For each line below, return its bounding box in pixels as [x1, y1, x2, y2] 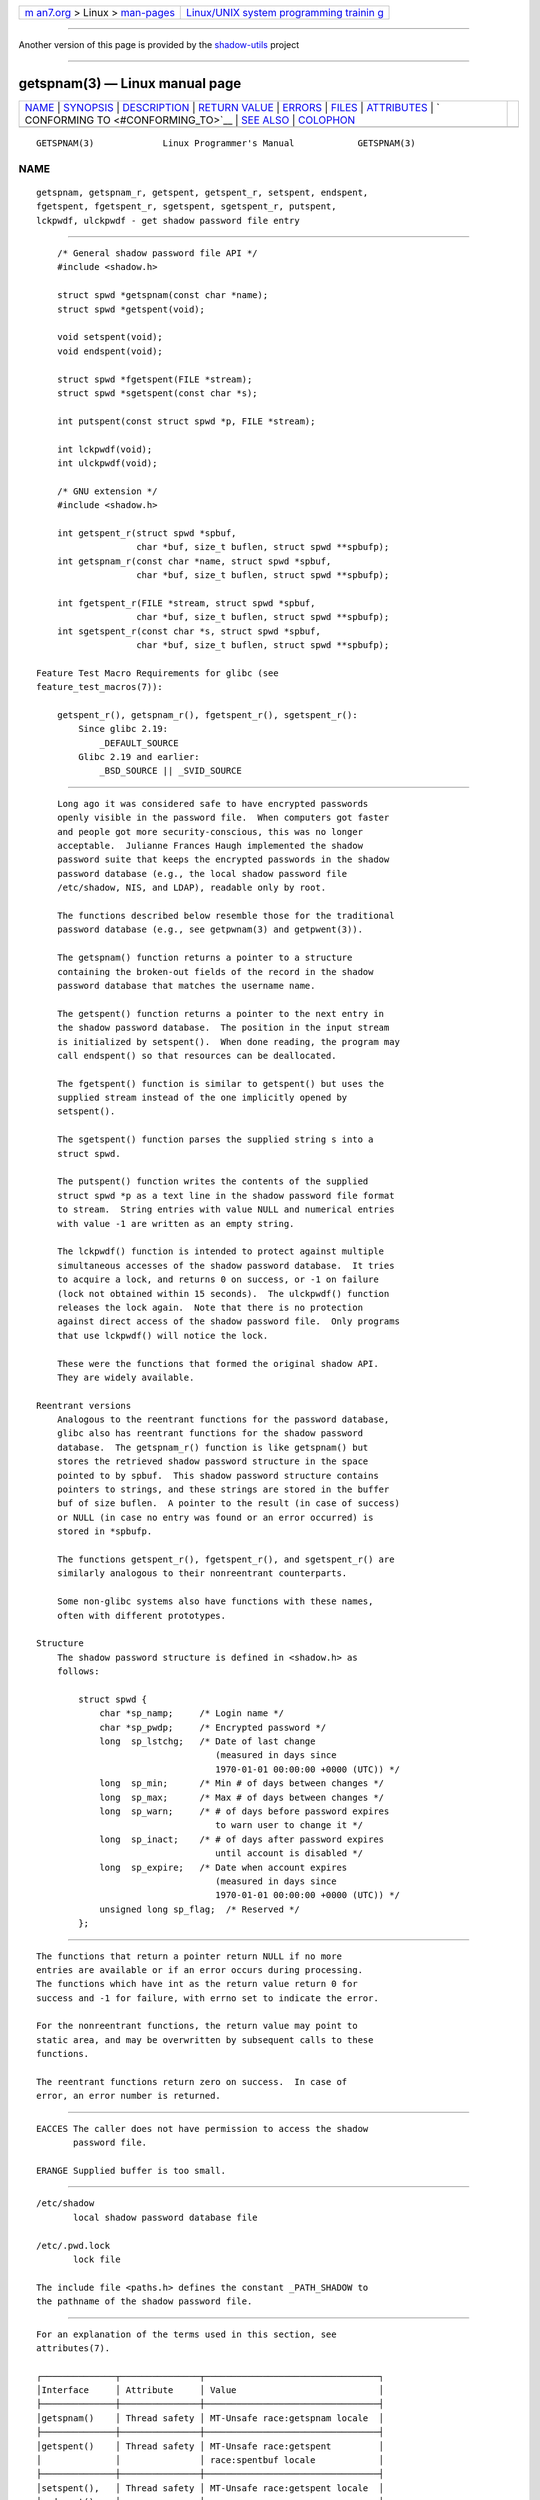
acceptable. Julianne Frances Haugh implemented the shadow [56, 840, 364, 852]
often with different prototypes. [56, 1610, 227, 1621]
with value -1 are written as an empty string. [56, 1218, 295, 1229]
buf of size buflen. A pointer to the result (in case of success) [56, 1498, 400, 1509]
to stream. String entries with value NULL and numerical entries [56, 1204, 395, 1215]
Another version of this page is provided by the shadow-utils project [18, 39, 300, 50]
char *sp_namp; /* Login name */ [99, 1708, 285, 1719]
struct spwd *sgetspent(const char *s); [56, 387, 259, 399]
